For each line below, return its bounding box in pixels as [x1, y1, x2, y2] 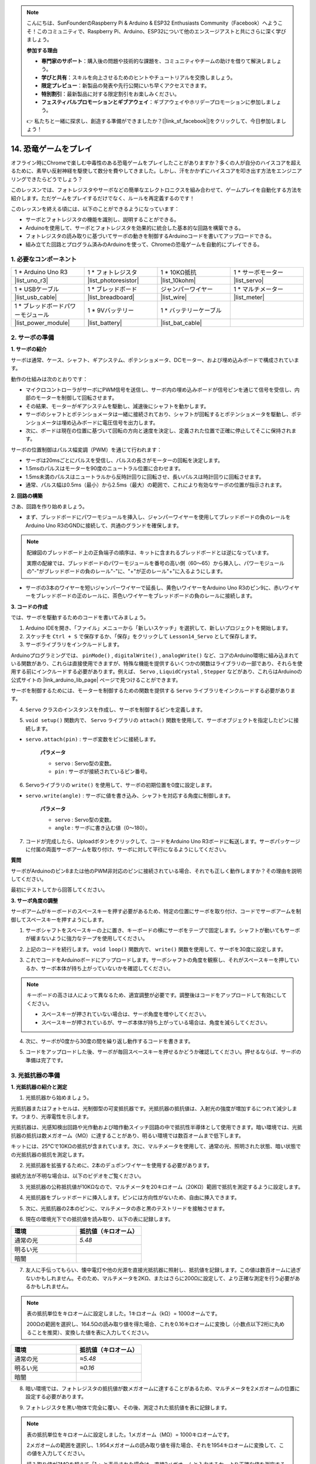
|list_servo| [233, 276, 264, 284]
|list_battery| [87, 319, 122, 327]
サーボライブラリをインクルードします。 [25, 641, 123, 648]
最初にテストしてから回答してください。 [11, 886, 108, 893]
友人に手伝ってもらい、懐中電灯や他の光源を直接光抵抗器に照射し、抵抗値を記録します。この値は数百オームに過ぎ [25, 1267, 301, 1274]
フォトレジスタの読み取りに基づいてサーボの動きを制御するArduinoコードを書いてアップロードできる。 [25, 232, 275, 240]
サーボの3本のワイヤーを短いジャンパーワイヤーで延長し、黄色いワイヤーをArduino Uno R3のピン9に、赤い [25, 584, 284, 591]
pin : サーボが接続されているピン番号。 [54, 768, 150, 775]
